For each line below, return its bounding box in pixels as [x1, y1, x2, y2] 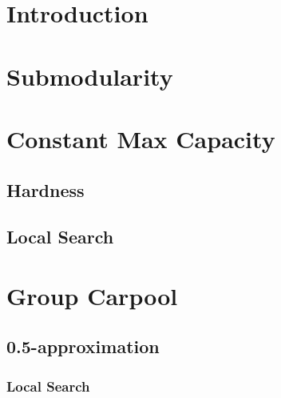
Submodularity [6, 59, 173, 92]
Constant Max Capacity [6, 122, 275, 155]
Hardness [6, 177, 85, 202]
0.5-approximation [6, 334, 160, 359]
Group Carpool [6, 279, 178, 312]
